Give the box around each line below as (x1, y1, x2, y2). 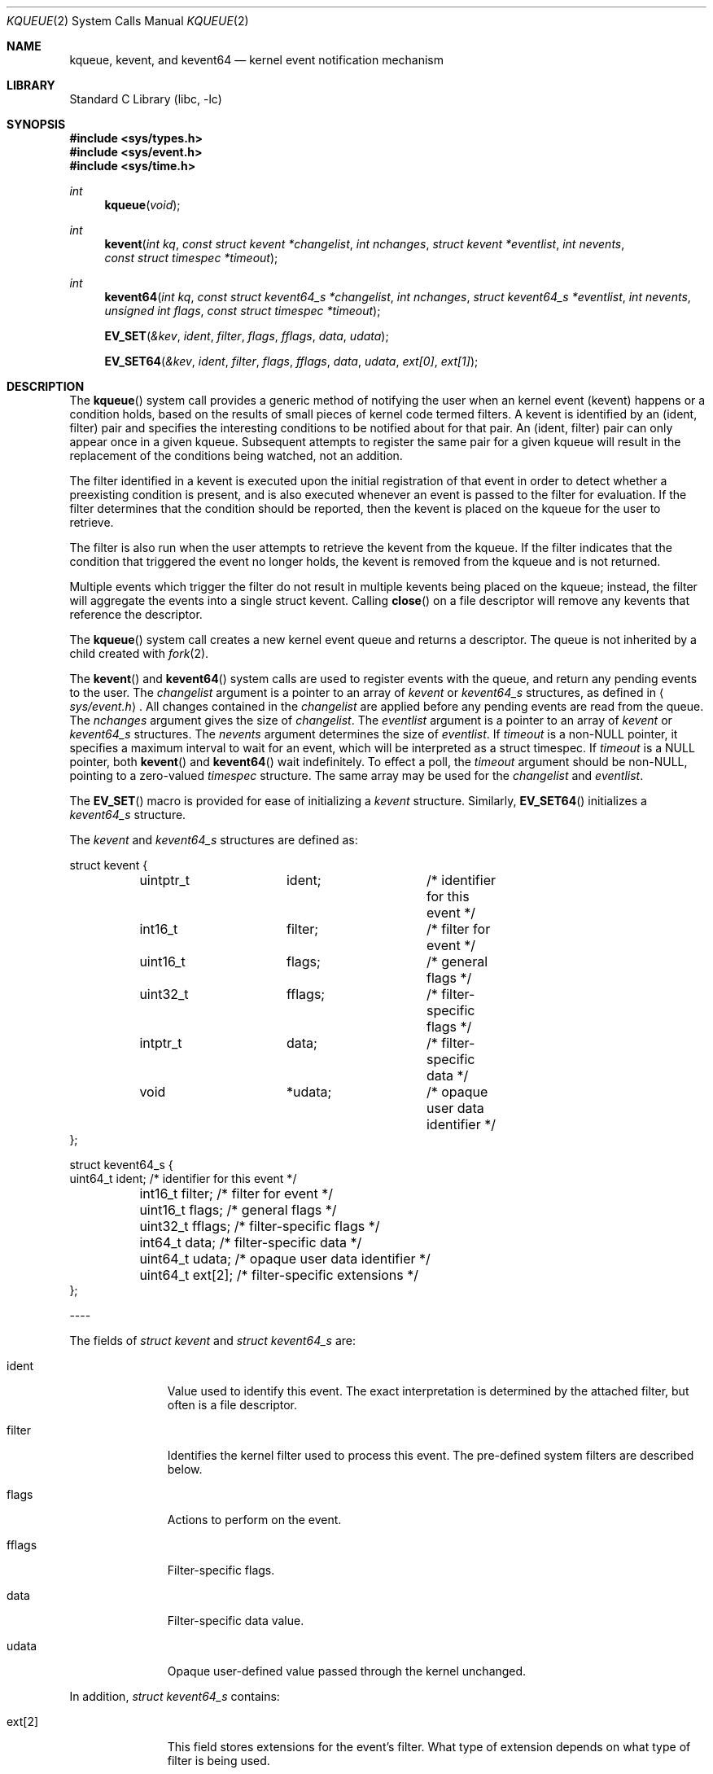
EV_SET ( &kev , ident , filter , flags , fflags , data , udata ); (104, 329, 389, 343)
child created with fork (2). (69, 646, 209, 660)
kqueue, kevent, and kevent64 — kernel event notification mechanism (69, 53, 444, 67)
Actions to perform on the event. (167, 1513, 342, 1527)
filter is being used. (167, 1754, 270, 1767)
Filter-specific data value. (167, 1614, 304, 1627)
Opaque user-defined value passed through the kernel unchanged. (167, 1664, 527, 1678)
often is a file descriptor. (167, 1398, 298, 1412)
